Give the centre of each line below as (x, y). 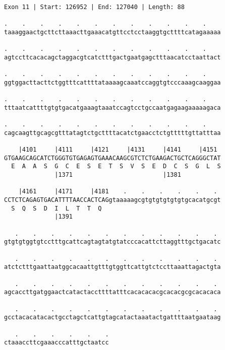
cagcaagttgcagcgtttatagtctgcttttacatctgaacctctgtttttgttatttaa (112, 133)
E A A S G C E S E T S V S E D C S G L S (116, 166)
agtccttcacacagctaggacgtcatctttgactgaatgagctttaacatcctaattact (112, 57)
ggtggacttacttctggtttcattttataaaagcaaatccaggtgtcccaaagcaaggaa (112, 82)
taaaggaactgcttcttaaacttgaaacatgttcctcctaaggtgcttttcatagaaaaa (112, 32)
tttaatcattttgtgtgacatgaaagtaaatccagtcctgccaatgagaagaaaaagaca (112, 108)
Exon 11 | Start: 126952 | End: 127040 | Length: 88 (94, 7)
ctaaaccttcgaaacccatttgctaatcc (57, 343)
